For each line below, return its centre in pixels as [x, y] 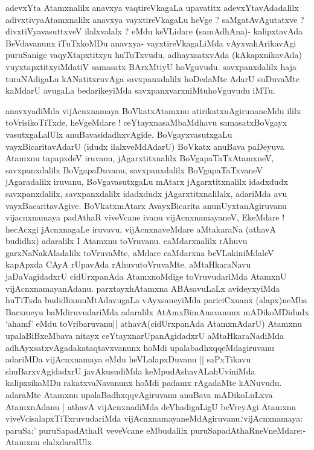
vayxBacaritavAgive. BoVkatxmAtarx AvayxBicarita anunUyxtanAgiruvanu [146, 205]
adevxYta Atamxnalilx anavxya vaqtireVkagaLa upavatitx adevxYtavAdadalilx [152, 7]
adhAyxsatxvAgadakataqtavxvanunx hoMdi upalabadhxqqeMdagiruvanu [140, 347]
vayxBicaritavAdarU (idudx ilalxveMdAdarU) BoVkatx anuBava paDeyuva [145, 146]
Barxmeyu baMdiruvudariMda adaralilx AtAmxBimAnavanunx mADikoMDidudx [157, 311]
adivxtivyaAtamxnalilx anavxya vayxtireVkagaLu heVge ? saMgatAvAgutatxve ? [155, 19]
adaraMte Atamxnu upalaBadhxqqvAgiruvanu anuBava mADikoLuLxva [139, 394]
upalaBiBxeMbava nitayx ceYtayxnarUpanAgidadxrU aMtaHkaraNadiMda [145, 336]
